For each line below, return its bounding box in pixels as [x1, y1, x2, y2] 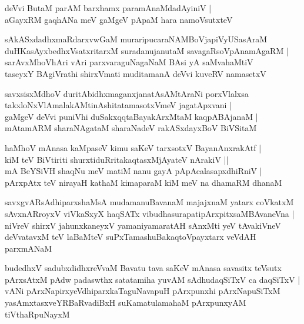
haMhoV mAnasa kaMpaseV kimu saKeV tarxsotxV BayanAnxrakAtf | [5, 141, 262, 153]
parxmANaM [5, 242, 52, 254]
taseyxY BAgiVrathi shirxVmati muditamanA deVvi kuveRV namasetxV [5, 67, 266, 79]
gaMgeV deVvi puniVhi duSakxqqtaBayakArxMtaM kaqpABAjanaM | [5, 110, 258, 122]
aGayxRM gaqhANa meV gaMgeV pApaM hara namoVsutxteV [5, 13, 233, 25]
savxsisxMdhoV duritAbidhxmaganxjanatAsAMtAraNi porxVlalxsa [5, 87, 249, 99]
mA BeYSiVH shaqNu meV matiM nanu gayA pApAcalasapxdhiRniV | [5, 165, 262, 177]
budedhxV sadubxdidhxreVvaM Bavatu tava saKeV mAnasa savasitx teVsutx [5, 262, 282, 274]
